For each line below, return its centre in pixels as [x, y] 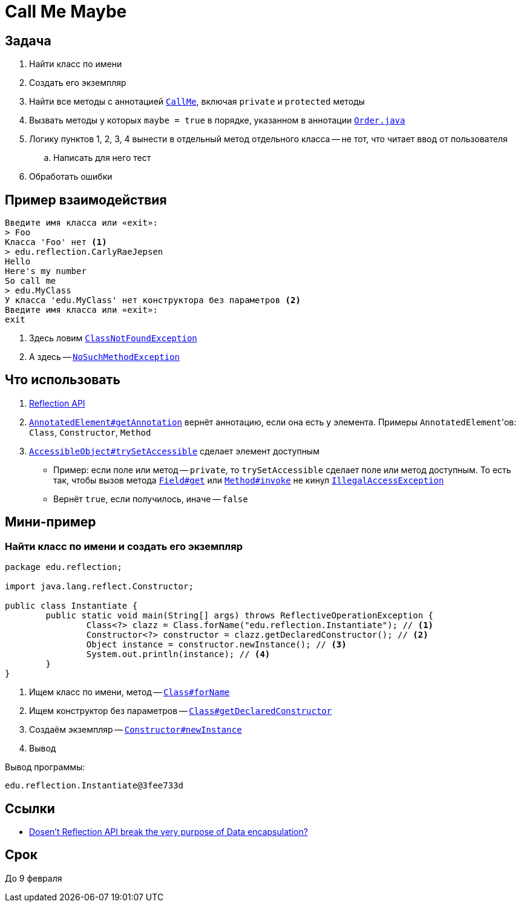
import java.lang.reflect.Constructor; [99, 587]
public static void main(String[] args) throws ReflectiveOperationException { [240, 616]
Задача [28, 41]
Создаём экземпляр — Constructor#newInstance [136, 730]
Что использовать [63, 380]
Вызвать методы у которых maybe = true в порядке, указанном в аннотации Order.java [217, 120]
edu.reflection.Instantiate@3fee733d [94, 786]
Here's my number [46, 271]
